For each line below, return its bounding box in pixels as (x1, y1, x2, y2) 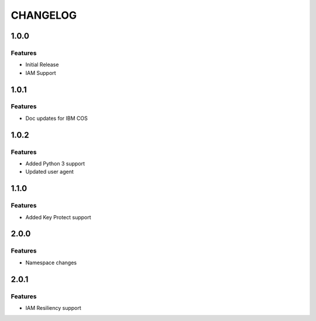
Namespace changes (25, 259, 77, 266)
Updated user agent (25, 168, 74, 175)
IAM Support (25, 69, 56, 76)
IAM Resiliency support (25, 304, 81, 311)
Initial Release (25, 61, 59, 68)
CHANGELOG (11, 9, 77, 22)
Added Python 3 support (25, 160, 85, 167)
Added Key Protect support (25, 213, 91, 220)
